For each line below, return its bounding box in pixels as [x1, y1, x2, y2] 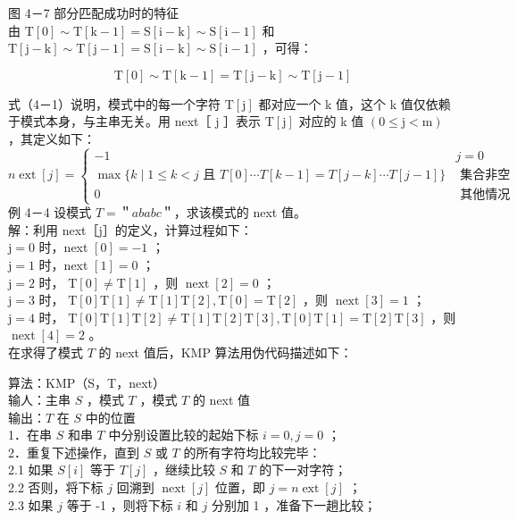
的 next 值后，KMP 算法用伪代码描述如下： [98, 342, 353, 361]
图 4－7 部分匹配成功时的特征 [8, 4, 179, 21]
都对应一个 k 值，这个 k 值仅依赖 [258, 94, 451, 113]
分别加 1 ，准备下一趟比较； [211, 495, 377, 514]
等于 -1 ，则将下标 [66, 495, 173, 514]
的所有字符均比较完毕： [183, 442, 321, 461]
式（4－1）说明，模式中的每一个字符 [8, 94, 221, 113]
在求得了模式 [8, 342, 83, 361]
